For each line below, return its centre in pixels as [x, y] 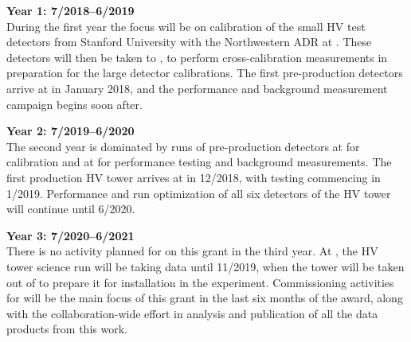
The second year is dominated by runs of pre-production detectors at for [183, 146]
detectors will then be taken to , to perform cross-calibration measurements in [197, 57]
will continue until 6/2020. [71, 209]
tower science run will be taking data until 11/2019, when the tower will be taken [205, 266]
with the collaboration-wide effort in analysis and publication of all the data [192, 313]
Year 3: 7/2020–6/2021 [70, 235]
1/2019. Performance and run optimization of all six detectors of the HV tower [199, 193]
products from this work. [67, 329]
